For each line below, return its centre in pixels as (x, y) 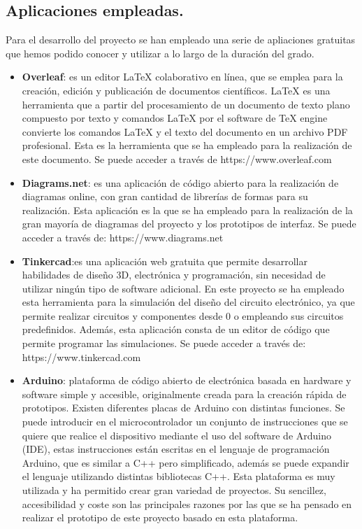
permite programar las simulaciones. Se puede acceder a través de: (164, 343)
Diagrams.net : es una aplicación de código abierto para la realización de (180, 182)
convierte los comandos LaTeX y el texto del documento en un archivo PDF (185, 131)
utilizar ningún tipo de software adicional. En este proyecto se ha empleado (183, 288)
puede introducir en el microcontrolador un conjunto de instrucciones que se (185, 422)
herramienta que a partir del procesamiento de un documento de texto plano (186, 104)
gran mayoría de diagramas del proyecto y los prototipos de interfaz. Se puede (189, 224)
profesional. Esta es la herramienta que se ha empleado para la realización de (187, 145)
